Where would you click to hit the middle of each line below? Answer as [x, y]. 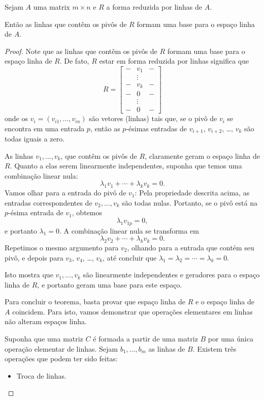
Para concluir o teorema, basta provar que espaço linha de [95, 302]
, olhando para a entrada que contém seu [191, 247]
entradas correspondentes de [48, 202]
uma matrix [52, 7]
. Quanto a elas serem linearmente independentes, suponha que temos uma [126, 166]
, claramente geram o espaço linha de [202, 155]
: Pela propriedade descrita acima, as [192, 193]
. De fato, [74, 61]
